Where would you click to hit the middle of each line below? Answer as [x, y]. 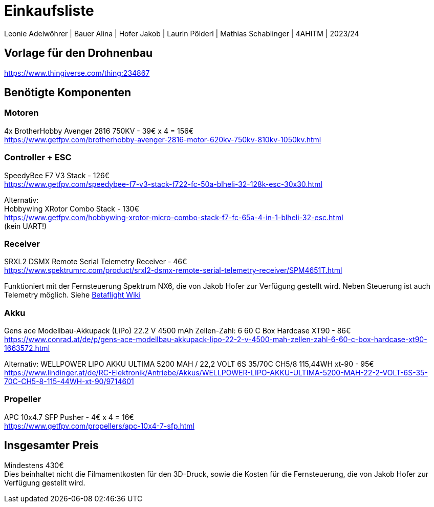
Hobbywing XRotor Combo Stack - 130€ [72, 208]
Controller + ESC [38, 157]
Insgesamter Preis [51, 446]
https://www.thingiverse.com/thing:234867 [77, 73]
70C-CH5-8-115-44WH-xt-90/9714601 [69, 382]
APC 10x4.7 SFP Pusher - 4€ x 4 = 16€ [69, 417]
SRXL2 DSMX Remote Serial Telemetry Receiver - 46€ [96, 262]
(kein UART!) [26, 226]
